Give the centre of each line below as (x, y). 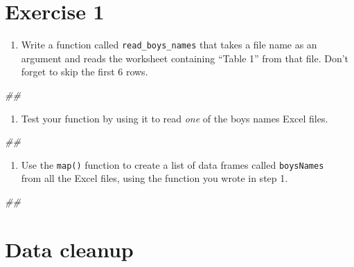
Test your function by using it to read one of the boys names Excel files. (175, 118)
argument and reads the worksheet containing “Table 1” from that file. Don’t (185, 58)
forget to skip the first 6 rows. (85, 72)
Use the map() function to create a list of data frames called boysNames (172, 164)
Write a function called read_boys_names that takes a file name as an (169, 45)
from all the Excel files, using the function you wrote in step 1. (154, 178)
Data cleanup (69, 249)
